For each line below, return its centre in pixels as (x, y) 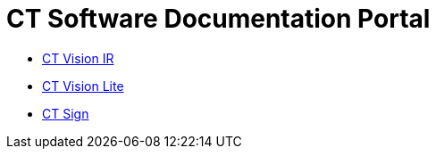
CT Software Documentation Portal (218, 19)
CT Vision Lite (83, 86)
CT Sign (66, 113)
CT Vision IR (78, 58)
